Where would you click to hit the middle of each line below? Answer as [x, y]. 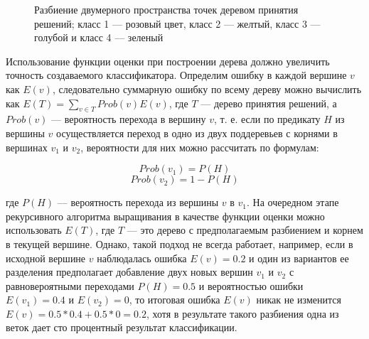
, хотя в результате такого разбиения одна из [242, 313]
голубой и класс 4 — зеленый [99, 37]
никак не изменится [299, 300]
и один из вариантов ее [299, 258]
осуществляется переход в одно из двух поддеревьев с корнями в [197, 133]
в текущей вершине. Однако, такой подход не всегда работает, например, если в [180, 243]
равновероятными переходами [70, 285]
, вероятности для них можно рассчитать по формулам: [200, 147]
